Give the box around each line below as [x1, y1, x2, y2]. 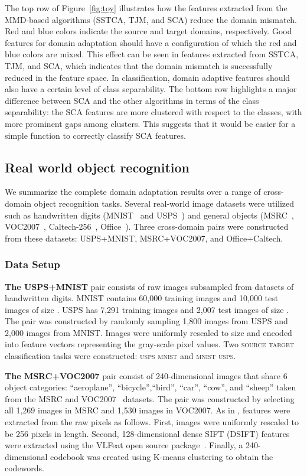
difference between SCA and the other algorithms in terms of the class [5, 94, 259, 106]
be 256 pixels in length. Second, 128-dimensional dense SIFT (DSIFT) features [5, 427, 290, 439]
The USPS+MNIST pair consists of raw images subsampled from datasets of [5, 280, 294, 292]
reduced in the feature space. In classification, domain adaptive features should [5, 71, 290, 83]
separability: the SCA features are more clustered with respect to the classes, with [5, 106, 302, 118]
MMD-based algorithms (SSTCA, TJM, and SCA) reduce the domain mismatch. [5, 13, 297, 25]
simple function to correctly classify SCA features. [5, 129, 186, 141]
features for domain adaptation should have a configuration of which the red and [5, 36, 297, 48]
